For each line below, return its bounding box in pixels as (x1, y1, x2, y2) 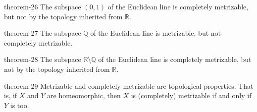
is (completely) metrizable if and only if (131, 90, 252, 101)
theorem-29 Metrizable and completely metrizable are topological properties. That (4, 80, 254, 91)
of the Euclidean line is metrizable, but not (90, 28, 221, 38)
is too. (10, 100, 29, 110)
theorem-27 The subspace (4, 28, 81, 38)
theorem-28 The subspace (4, 54, 81, 64)
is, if (4, 90, 17, 101)
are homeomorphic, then (47, 90, 121, 101)
